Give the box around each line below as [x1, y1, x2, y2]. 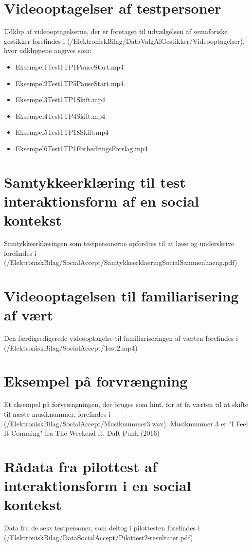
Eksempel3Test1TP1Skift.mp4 [15, 94, 106, 105]
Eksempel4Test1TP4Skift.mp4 [15, 110, 106, 121]
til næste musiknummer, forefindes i [4, 408, 110, 419]
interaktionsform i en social [4, 476, 191, 495]
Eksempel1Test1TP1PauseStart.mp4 [15, 61, 124, 71]
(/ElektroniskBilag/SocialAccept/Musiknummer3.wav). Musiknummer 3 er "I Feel [4, 418, 248, 428]
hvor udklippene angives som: [4, 45, 92, 55]
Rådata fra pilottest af [4, 456, 157, 476]
